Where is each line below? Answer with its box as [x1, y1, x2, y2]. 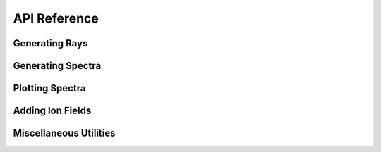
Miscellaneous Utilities [13, 127, 116, 139]
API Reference [13, 11, 99, 26]
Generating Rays [13, 37, 88, 49]
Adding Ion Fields [13, 105, 92, 117]
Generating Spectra [13, 60, 102, 72]
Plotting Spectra [13, 82, 86, 94]
